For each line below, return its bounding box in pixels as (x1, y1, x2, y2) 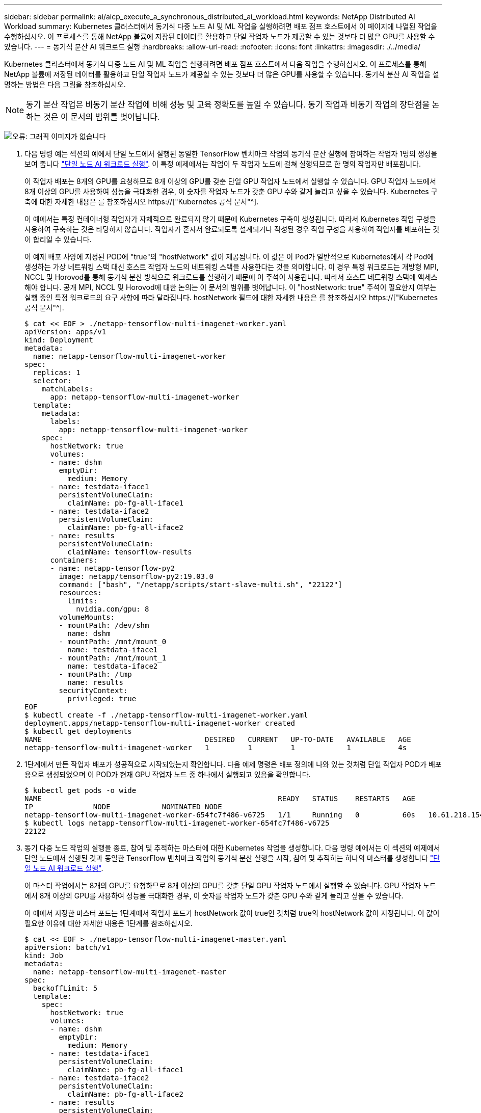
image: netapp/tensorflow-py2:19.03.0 (59, 572, 213, 580)
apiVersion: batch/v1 (24, 943, 111, 951)
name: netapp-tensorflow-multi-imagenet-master (33, 968, 227, 976)
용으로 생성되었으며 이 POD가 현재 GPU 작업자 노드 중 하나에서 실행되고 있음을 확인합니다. (24, 770, 311, 779)
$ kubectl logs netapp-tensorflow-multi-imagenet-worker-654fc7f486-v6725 (24, 819, 330, 827)
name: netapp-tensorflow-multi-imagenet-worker (33, 352, 227, 360)
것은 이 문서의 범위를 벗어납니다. (43, 112, 160, 122)
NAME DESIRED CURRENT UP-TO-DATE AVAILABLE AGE (24, 735, 411, 744)
